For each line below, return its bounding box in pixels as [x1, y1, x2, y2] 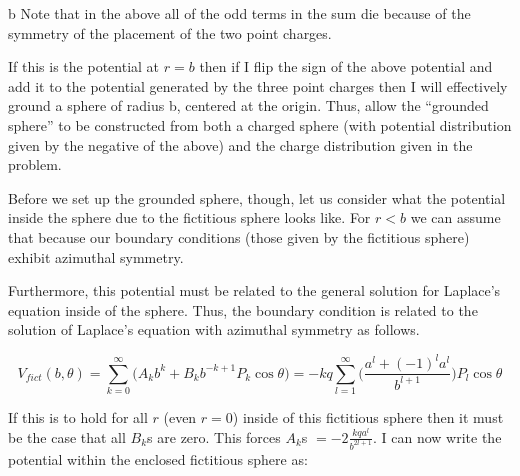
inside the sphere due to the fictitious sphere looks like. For [8, 207, 371, 228]
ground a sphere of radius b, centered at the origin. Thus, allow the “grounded [8, 95, 489, 116]
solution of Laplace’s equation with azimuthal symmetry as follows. [8, 319, 420, 340]
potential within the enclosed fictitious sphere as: [8, 448, 308, 469]
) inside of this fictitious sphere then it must [232, 407, 504, 428]
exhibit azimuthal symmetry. [8, 246, 184, 267]
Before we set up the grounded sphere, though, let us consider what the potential [8, 187, 506, 208]
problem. [8, 154, 62, 175]
